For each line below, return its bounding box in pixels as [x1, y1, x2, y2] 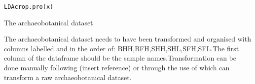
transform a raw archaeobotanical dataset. [4, 72, 132, 82]
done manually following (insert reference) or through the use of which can [4, 63, 230, 73]
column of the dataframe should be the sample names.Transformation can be [4, 53, 236, 63]
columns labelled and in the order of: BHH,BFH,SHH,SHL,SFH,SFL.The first [4, 43, 239, 53]
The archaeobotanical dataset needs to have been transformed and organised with [4, 34, 251, 44]
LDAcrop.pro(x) [4, 3, 54, 10]
